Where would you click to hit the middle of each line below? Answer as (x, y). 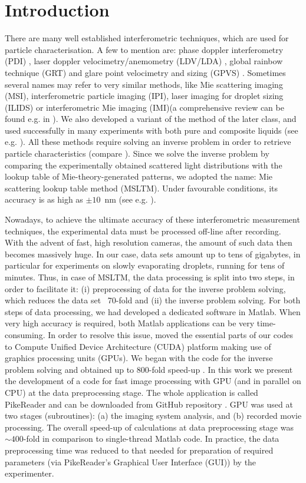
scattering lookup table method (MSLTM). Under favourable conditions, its (141, 188)
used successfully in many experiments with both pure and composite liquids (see (152, 130)
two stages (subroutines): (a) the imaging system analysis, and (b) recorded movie (153, 416)
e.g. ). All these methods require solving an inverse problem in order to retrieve (148, 142)
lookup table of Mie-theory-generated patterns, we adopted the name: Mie (139, 176)
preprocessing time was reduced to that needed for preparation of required (139, 450)
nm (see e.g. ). (130, 199)
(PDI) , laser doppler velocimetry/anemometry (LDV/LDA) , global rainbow (144, 61)
